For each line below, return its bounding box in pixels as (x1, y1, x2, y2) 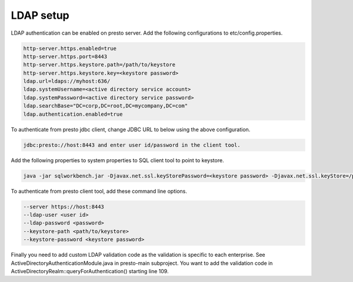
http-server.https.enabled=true (23, 45, 117, 52)
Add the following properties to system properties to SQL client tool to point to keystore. (11, 156, 224, 164)
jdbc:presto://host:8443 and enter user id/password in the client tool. (23, 142, 241, 148)
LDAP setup (11, 9, 70, 22)
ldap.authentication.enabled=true (23, 110, 123, 117)
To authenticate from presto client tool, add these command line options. (11, 187, 188, 194)
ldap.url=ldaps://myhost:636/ (23, 78, 111, 85)
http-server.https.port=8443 (23, 53, 108, 60)
